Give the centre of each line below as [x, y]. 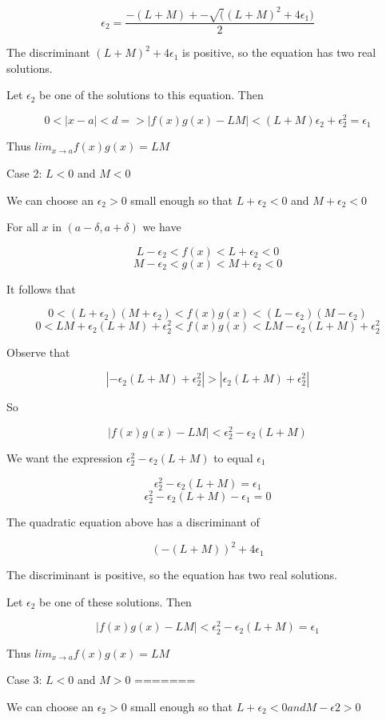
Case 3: [24, 680]
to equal [233, 457]
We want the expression [65, 457]
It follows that [41, 288]
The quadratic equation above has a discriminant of [133, 522]
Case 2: [24, 172]
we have [162, 227]
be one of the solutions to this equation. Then [151, 95]
